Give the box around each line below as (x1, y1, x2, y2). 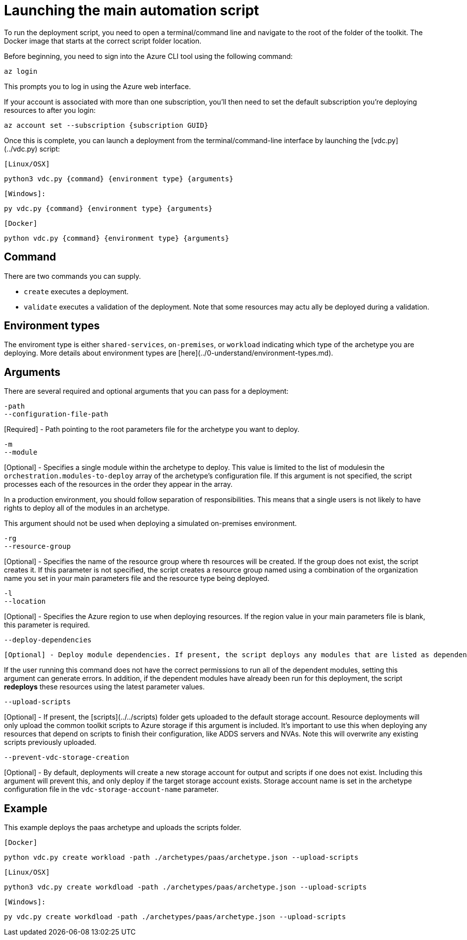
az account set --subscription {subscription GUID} (4, 121, 209, 129)
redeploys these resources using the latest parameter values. (4, 682, 205, 691)
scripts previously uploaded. (4, 738, 96, 747)
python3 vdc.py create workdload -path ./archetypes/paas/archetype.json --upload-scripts (4, 883, 367, 891)
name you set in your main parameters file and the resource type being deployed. (4, 574, 270, 583)
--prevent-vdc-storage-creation (4, 753, 129, 762)
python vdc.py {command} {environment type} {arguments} (4, 234, 230, 242)
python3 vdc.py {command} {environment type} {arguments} (4, 174, 233, 183)
